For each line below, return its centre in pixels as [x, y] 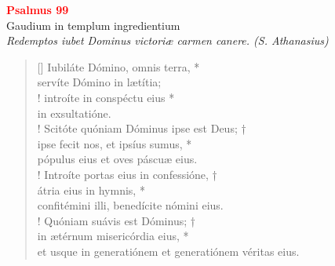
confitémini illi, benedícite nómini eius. [130, 205]
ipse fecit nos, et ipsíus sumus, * [115, 143]
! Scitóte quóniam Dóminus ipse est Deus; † [142, 128]
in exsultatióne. [74, 113]
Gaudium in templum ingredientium [93, 25]
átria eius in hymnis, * [91, 189]
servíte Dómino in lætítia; [99, 82]
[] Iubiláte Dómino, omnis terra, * [118, 66]
